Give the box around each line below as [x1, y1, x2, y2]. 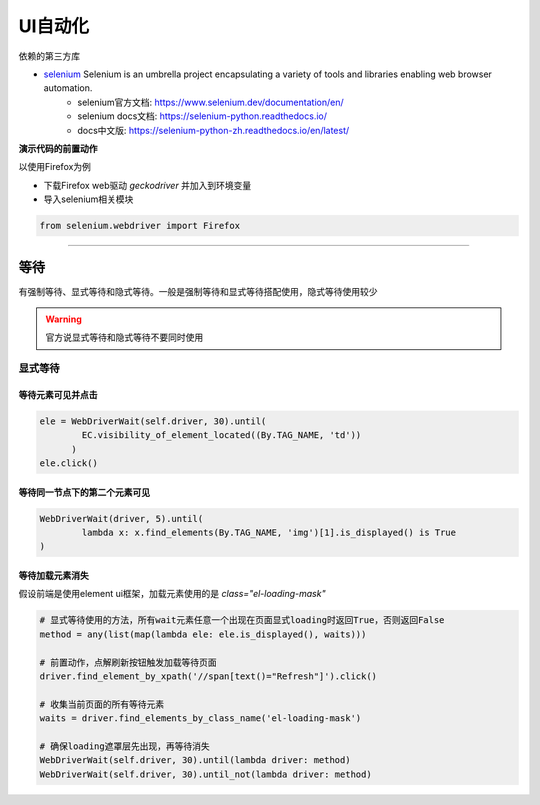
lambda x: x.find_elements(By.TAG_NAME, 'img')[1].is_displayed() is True [81, 527, 457, 539]
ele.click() [39, 458, 99, 469]
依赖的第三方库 [18, 50, 80, 62]
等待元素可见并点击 [18, 388, 98, 400]
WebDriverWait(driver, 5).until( [39, 513, 204, 524]
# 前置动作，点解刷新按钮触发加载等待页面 [39, 656, 217, 668]
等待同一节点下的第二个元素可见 [18, 486, 150, 498]
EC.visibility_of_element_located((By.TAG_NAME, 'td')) [81, 430, 362, 441]
